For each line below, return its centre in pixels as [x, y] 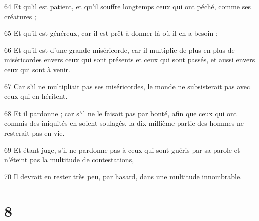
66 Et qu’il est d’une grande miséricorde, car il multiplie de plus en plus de [119, 49]
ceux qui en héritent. [36, 96]
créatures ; [20, 16]
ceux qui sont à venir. [37, 69]
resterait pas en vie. [34, 132]
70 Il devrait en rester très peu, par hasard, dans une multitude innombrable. [123, 176]
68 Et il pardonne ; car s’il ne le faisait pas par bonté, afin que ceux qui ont [120, 113]
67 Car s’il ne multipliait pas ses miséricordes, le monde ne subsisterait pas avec [127, 86]
